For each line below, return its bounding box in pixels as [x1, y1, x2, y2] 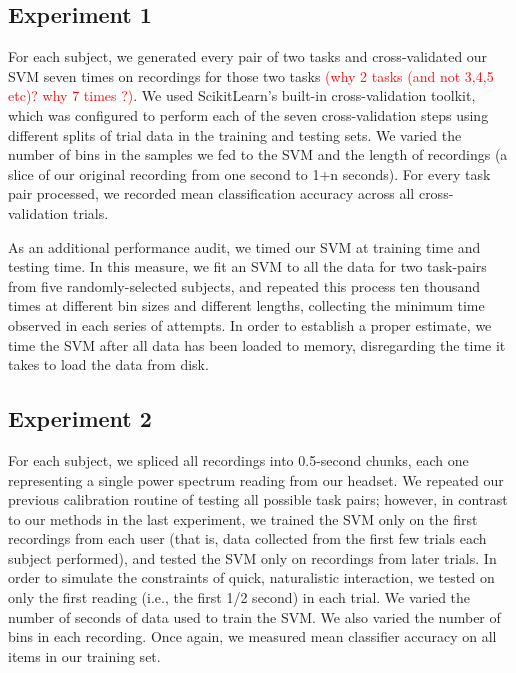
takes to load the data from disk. [8, 354, 209, 375]
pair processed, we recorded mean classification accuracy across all [8, 183, 415, 204]
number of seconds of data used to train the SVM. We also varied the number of [8, 606, 501, 627]
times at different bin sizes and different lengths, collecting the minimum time [8, 295, 485, 316]
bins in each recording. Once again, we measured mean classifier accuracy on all [8, 626, 497, 647]
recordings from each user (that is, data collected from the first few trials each [8, 528, 487, 549]
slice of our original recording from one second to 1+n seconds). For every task [8, 163, 491, 184]
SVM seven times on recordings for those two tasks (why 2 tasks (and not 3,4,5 [8, 65, 494, 86]
